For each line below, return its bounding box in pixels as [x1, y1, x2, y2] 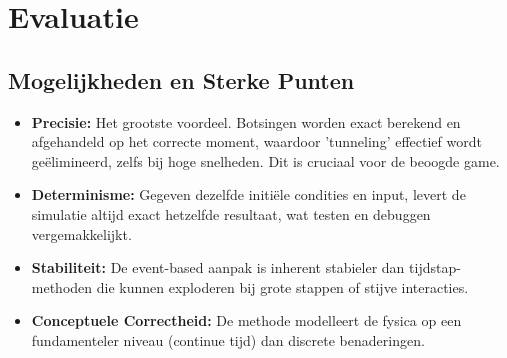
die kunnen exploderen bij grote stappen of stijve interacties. [96, 276, 469, 297]
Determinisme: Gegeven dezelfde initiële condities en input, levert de [31, 184, 466, 205]
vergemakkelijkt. [31, 223, 132, 244]
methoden [31, 276, 93, 297]
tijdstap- [409, 257, 461, 278]
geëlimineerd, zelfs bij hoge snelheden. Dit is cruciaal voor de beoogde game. [31, 150, 500, 171]
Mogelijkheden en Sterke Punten [8, 64, 355, 95]
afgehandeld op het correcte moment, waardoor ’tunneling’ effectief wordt [31, 131, 482, 152]
